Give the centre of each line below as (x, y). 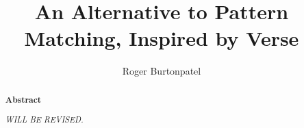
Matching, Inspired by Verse (162, 38)
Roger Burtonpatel (162, 71)
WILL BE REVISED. (44, 119)
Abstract (23, 99)
